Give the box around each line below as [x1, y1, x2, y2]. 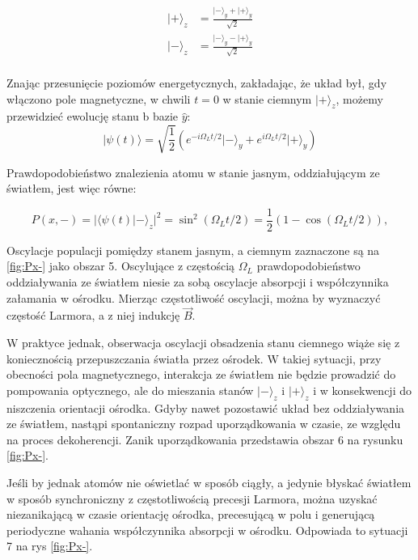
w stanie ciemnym [222, 90, 312, 107]
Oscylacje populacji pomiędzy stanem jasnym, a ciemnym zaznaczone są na [6, 241, 380, 258]
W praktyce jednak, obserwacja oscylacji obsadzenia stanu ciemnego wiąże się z [6, 334, 400, 350]
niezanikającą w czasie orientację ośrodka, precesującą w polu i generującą [6, 506, 375, 523]
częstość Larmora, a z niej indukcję [6, 307, 180, 324]
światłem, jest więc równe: [6, 180, 137, 197]
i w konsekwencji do [313, 381, 412, 398]
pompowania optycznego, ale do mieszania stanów [6, 381, 254, 398]
